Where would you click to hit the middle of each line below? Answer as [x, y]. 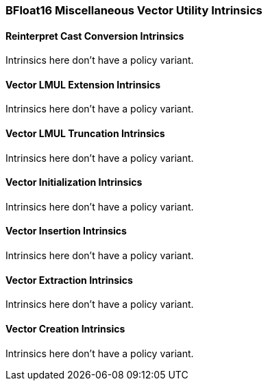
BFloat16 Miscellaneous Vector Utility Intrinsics [134, 10]
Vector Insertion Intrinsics [66, 231]
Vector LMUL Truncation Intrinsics [85, 134]
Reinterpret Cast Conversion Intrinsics [95, 36]
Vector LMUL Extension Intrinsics [83, 84]
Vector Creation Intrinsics [65, 328]
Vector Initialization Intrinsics [74, 182]
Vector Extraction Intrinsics [69, 280]
